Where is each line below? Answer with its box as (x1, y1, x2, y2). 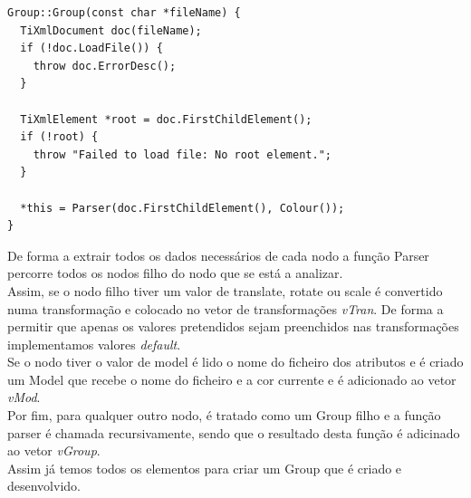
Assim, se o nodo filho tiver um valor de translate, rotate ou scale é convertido (7, 281, 443, 300)
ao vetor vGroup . (7, 441, 101, 460)
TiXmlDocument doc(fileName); (20, 24, 202, 37)
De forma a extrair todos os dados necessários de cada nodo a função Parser (7, 245, 429, 264)
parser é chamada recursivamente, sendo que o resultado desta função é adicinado (7, 423, 460, 442)
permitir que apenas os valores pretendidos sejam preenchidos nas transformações (7, 317, 459, 336)
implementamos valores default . (7, 334, 181, 353)
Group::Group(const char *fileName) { (7, 6, 241, 19)
